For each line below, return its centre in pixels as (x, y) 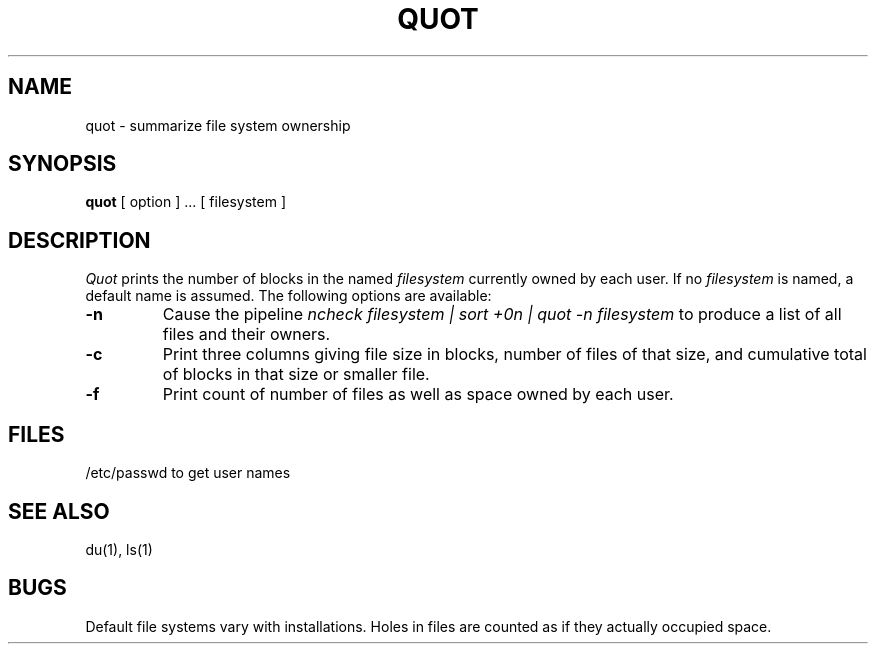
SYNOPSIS (62, 164)
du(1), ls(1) (119, 549)
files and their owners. (246, 334)
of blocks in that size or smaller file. (296, 374)
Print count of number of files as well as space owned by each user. (418, 394)
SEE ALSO (59, 511)
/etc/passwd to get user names (188, 473)
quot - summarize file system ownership (218, 125)
